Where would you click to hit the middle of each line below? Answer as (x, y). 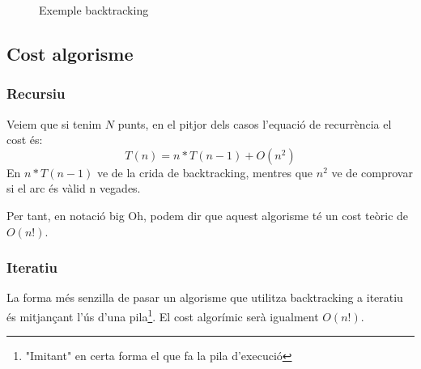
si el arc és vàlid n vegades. (74, 188)
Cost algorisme (70, 53)
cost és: (25, 140)
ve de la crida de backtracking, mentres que (205, 172)
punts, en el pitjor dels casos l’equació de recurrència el (255, 123)
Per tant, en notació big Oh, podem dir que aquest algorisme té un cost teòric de (208, 215)
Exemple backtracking (94, 10)
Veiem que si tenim (54, 123)
